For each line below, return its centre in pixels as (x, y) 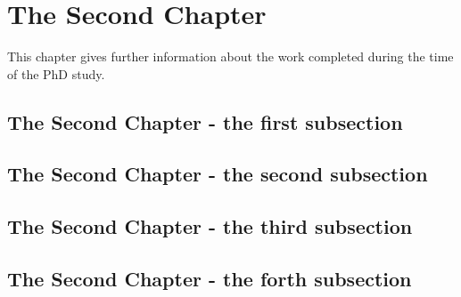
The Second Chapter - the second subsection (218, 174)
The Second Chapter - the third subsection (210, 226)
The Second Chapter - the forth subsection (210, 279)
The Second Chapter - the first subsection (205, 121)
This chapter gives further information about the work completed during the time (230, 56)
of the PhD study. (56, 73)
